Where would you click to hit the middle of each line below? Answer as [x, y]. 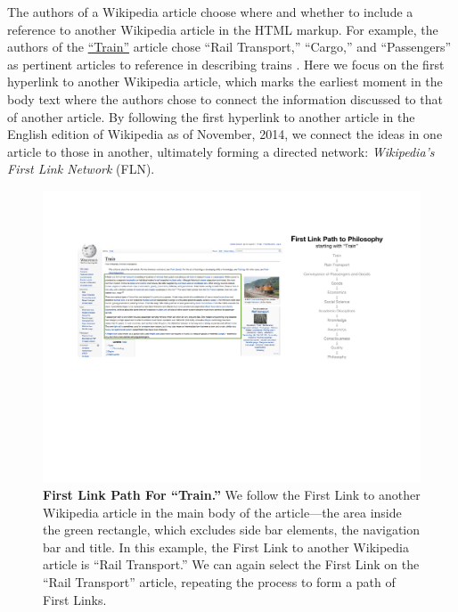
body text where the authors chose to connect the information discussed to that [225, 98]
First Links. [75, 599]
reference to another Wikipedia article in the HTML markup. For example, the [223, 29]
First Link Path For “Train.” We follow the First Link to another [232, 495]
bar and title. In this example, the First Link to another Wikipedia [226, 547]
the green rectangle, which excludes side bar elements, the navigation [232, 530]
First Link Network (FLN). [81, 169]
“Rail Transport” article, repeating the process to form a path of [219, 582]
